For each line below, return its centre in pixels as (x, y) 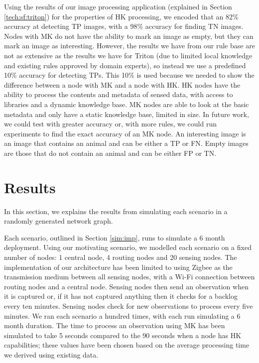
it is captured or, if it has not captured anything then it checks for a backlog (121, 296)
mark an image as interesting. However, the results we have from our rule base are (129, 46)
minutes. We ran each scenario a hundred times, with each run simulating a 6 (122, 315)
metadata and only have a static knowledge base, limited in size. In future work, (127, 114)
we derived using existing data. (51, 354)
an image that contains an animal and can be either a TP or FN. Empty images (126, 143)
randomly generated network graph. (59, 221)
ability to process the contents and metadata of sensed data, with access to (119, 94)
